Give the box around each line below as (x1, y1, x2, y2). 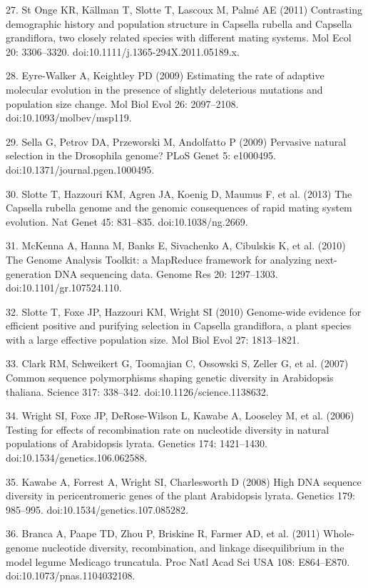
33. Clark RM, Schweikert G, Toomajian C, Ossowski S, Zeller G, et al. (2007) (6, 356, 349, 371)
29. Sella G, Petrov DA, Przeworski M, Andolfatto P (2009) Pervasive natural (6, 134, 347, 149)
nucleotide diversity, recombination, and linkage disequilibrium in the (41, 540, 344, 554)
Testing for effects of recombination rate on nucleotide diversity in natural (6, 422, 329, 437)
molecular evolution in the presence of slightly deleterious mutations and (6, 81, 323, 96)
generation (6, 266, 51, 281)
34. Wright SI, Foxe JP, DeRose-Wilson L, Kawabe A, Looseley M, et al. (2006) (6, 408, 354, 423)
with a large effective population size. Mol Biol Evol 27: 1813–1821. (6, 332, 300, 347)
